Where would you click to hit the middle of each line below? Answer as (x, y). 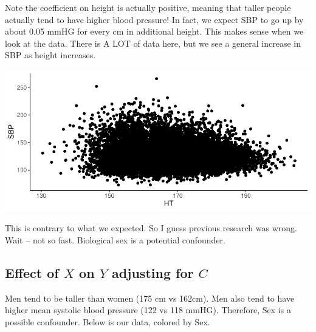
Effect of (32, 272)
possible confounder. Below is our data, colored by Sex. (108, 321)
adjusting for (153, 272)
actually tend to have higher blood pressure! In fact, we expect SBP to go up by (154, 19)
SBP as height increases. (50, 55)
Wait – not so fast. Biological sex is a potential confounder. (115, 239)
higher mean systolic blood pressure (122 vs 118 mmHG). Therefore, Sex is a (148, 310)
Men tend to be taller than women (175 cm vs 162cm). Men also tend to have (150, 298)
